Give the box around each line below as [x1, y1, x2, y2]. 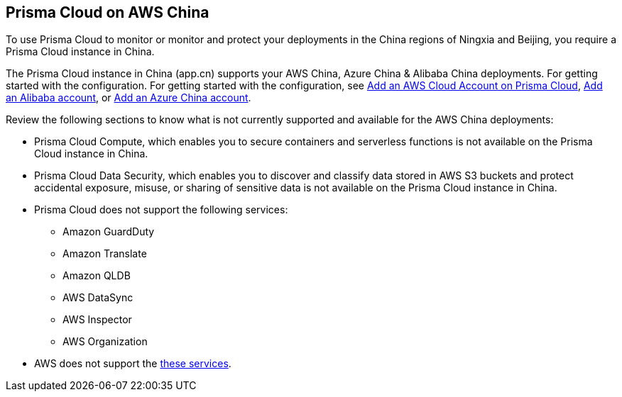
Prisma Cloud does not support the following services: [34, 203, 288, 216]
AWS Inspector [62, 313, 132, 326]
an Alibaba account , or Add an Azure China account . [6, 91, 251, 104]
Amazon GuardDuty [62, 225, 155, 238]
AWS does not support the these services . [34, 357, 231, 370]
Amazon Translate [62, 247, 147, 260]
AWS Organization [62, 335, 148, 348]
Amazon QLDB [62, 269, 131, 282]
